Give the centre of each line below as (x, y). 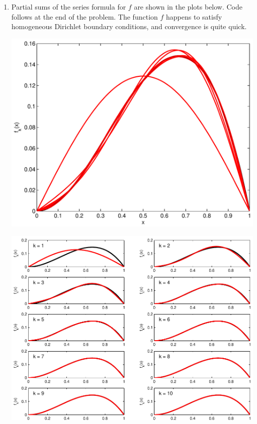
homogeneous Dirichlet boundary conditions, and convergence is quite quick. (129, 26)
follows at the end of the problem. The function (84, 16)
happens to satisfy (194, 16)
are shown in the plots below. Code (188, 7)
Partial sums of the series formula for (69, 7)
